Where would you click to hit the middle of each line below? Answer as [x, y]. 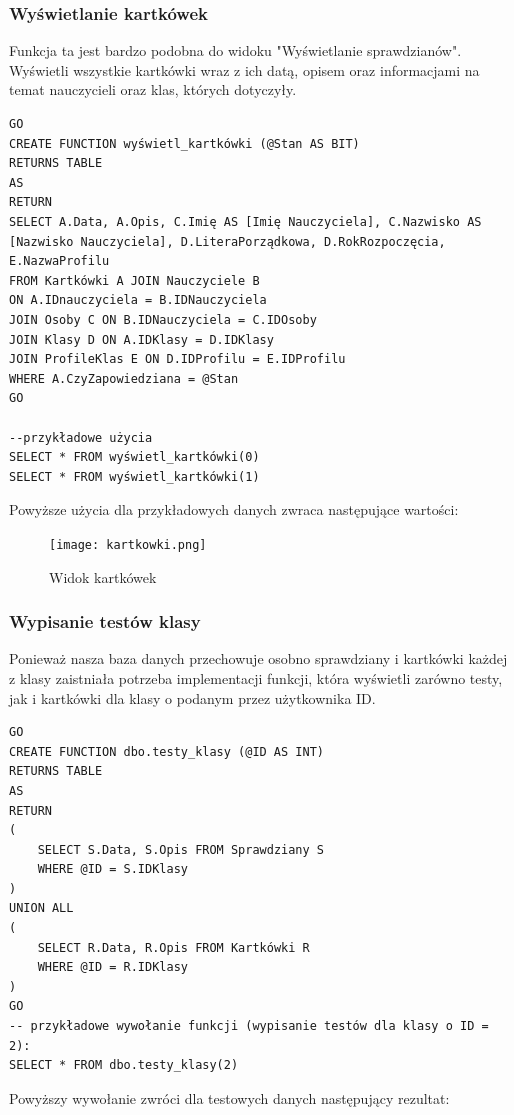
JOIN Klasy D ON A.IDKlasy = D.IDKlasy [141, 339]
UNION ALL [41, 908]
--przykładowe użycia [81, 437]
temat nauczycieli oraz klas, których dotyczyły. [153, 89]
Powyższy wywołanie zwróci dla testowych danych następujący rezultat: [229, 1097]
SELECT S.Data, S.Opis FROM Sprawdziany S [180, 849]
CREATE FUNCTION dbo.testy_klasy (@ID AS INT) [166, 751]
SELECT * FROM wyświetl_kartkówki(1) [134, 476]
